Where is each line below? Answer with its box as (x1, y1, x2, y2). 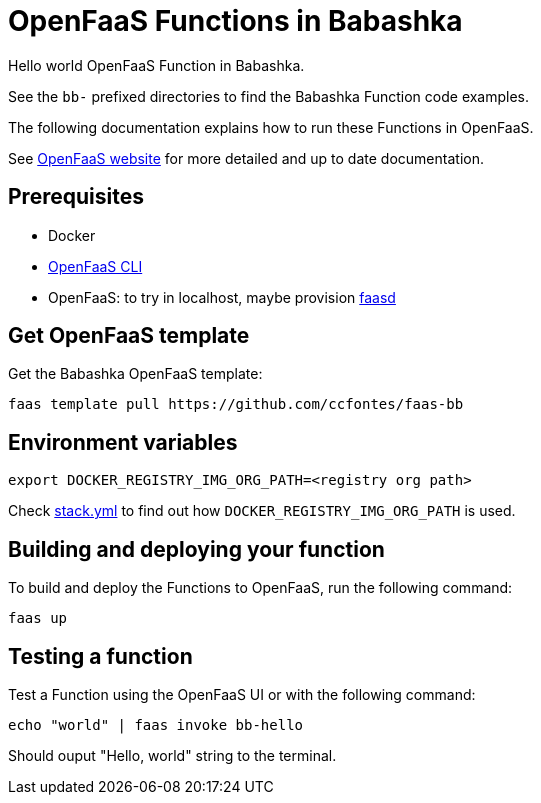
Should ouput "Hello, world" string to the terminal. (8, 746, 337, 764)
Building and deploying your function (8, 536, 385, 562)
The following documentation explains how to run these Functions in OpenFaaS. (8, 118, 534, 136)
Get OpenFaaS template (8, 323, 250, 349)
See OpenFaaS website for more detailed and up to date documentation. (8, 149, 484, 167)
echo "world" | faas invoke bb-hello (8, 716, 304, 733)
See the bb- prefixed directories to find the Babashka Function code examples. (8, 87, 530, 105)
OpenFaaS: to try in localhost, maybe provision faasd (48, 288, 396, 306)
